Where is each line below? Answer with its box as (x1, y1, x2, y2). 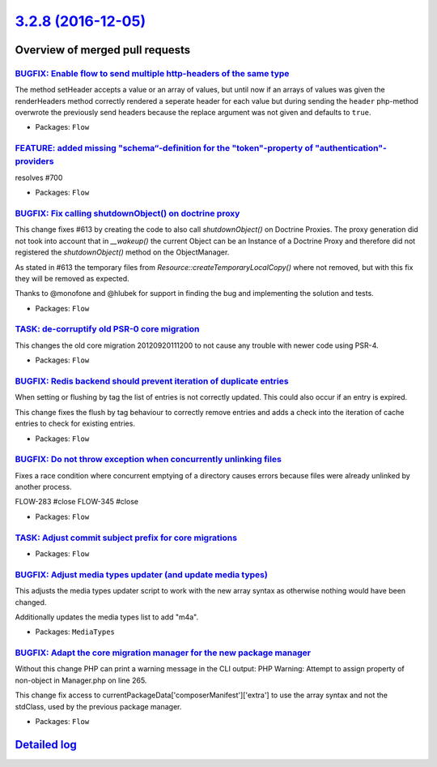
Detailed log (15, 738, 77, 752)
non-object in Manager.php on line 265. (15, 675, 147, 685)
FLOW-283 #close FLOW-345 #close (15, 497, 139, 507)
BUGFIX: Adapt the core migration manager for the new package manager (15, 647, 312, 658)
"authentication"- (314, 143, 388, 154)
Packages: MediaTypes (35, 627, 115, 636)
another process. (15, 482, 72, 492)
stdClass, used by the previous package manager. (15, 701, 182, 711)
